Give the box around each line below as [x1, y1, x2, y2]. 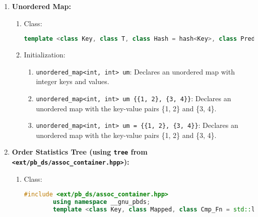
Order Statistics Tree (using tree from [12, 147, 148, 157]
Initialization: [24, 49, 66, 60]
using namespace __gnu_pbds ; [52, 198, 151, 206]
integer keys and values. [36, 76, 109, 87]
